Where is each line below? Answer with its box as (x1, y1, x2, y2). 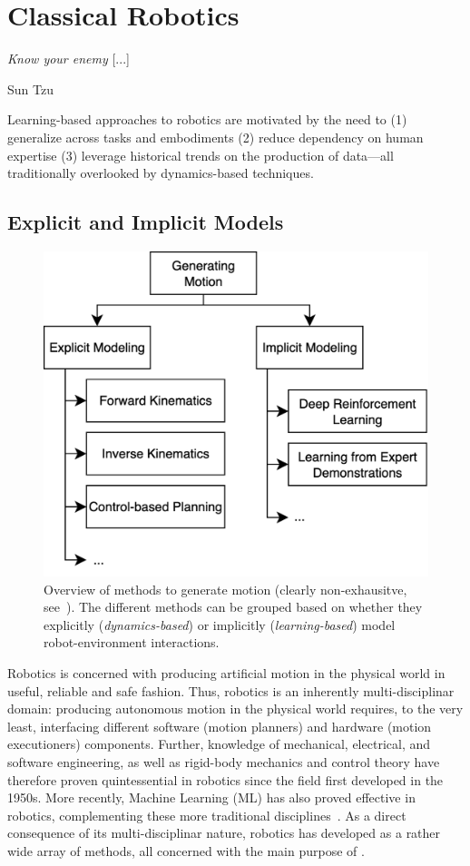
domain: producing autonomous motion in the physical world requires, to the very (7, 699, 464, 718)
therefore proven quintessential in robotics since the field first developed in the (7, 770, 444, 789)
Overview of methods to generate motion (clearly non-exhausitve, (44, 579, 407, 598)
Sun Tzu (7, 79, 54, 98)
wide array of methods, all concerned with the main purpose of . (7, 841, 365, 860)
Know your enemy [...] (7, 49, 130, 68)
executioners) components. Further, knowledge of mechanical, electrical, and (7, 734, 431, 753)
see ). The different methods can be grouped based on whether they (44, 597, 423, 616)
